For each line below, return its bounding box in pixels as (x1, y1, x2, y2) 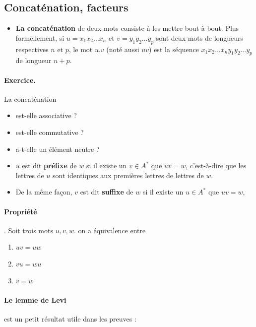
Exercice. (4, 74, 36, 85)
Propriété (4, 206, 37, 216)
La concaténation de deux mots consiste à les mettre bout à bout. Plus (15, 23, 239, 33)
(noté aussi (106, 44, 139, 54)
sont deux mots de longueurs (156, 32, 244, 43)
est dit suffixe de (80, 187, 133, 197)
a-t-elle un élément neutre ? (15, 143, 100, 154)
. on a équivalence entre (73, 225, 146, 235)
